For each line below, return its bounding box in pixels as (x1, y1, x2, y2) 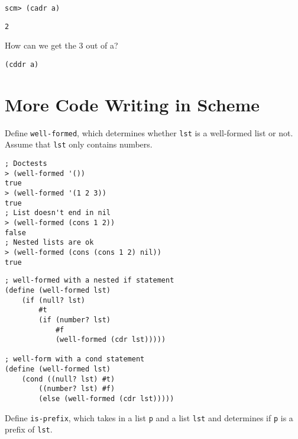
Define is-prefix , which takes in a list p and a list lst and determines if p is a (5, 411, 293, 424)
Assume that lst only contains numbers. (5, 138, 153, 150)
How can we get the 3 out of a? (5, 39, 118, 52)
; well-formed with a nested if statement (5, 276, 174, 285)
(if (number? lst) (38, 315, 111, 324)
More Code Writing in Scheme (5, 92, 260, 116)
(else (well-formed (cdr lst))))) (38, 395, 174, 403)
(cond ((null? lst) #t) (21, 374, 115, 383)
